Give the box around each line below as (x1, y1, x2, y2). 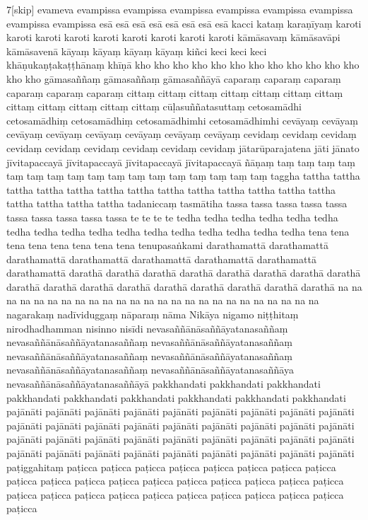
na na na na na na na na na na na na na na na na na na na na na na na (6, 293, 319, 308)
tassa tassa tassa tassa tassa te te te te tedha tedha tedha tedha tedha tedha (6, 209, 338, 224)
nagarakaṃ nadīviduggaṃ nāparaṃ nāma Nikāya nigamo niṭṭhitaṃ (6, 307, 299, 322)
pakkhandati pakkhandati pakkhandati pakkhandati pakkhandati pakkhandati (6, 390, 346, 405)
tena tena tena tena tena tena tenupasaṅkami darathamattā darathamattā (6, 238, 328, 253)
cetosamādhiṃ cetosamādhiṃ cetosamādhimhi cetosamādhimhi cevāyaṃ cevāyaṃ (6, 112, 358, 127)
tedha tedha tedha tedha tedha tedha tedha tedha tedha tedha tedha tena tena (6, 224, 350, 238)
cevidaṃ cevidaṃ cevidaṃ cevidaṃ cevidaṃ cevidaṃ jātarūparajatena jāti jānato (6, 140, 360, 155)
